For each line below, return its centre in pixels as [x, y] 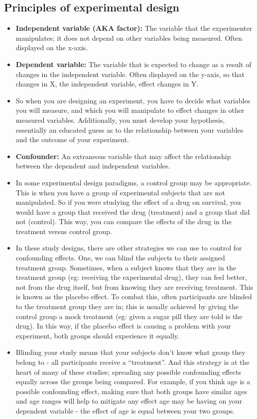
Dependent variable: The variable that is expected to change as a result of [133, 64]
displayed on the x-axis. [52, 47]
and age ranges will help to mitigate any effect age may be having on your [129, 401]
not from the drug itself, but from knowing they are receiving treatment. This [134, 287]
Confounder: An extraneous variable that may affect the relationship [123, 156]
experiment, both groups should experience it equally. [97, 335]
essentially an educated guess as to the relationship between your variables [129, 129]
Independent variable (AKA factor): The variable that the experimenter [134, 28]
